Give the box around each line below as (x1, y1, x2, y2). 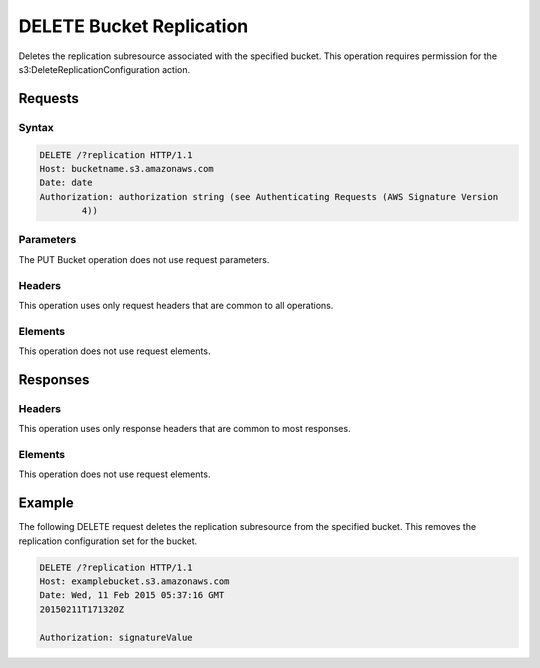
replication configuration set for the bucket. (18, 535, 198, 547)
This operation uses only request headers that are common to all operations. (18, 299, 334, 311)
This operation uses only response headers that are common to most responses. (18, 423, 351, 435)
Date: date (39, 177, 93, 189)
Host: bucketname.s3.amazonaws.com (39, 163, 214, 174)
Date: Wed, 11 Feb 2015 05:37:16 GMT (39, 590, 225, 601)
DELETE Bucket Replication (18, 15, 249, 37)
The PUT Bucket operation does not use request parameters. (18, 253, 270, 265)
